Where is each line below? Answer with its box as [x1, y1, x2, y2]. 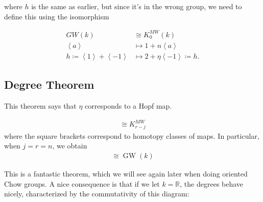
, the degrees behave [180, 178, 244, 189]
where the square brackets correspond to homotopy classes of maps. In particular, [4, 130, 259, 141]
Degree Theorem [4, 77, 94, 92]
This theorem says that [4, 100, 77, 111]
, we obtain [52, 140, 87, 151]
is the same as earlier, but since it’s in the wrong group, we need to [31, 1, 242, 11]
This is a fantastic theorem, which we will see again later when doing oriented [4, 168, 248, 179]
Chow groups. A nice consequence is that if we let [4, 178, 160, 189]
